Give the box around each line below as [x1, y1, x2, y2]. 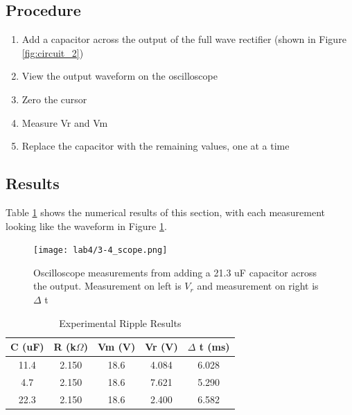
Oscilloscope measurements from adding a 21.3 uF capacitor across [33, 265, 317, 279]
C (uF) [10, 339, 44, 354]
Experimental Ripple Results [59, 315, 182, 330]
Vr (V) [145, 339, 178, 354]
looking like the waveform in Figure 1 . [6, 218, 167, 233]
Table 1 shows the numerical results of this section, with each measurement [6, 204, 326, 219]
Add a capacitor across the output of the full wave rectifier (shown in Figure [21, 32, 346, 46]
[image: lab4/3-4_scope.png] [33, 245, 168, 256]
